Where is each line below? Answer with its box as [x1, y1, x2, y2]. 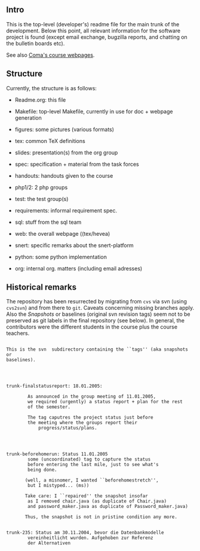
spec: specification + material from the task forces [14, 160, 139, 168]
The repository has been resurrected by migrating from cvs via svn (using [6, 298, 187, 305]
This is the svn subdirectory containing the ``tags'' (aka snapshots [6, 346, 188, 352]
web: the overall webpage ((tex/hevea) [14, 230, 110, 237]
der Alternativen [27, 540, 70, 546]
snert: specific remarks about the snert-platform [14, 242, 134, 249]
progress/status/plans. [38, 425, 97, 431]
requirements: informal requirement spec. [14, 206, 118, 214]
